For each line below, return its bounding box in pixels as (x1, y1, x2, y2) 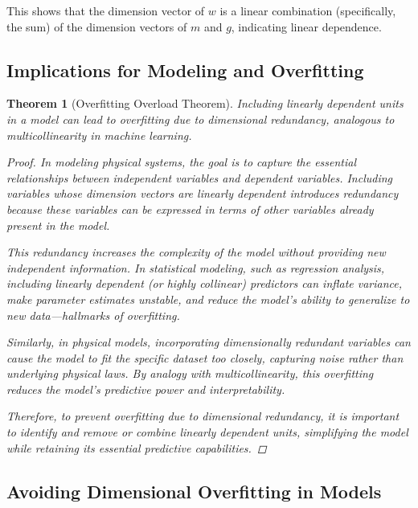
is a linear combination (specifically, (219, 2, 396, 18)
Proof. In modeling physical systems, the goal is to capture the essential (6, 154, 357, 170)
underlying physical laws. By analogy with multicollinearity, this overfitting (6, 365, 374, 382)
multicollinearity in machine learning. (6, 126, 192, 143)
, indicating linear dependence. (231, 18, 382, 35)
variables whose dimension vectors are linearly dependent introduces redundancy (6, 185, 399, 202)
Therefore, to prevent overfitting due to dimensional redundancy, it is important (6, 408, 400, 424)
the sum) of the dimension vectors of (6, 18, 187, 35)
